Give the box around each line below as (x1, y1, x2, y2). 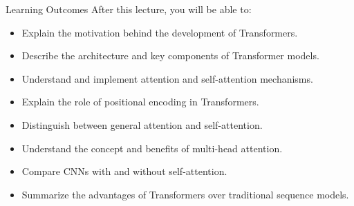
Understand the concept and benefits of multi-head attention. (21, 141, 283, 155)
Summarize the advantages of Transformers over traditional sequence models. (21, 187, 349, 201)
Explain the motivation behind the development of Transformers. (21, 25, 298, 39)
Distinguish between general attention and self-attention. (21, 117, 263, 132)
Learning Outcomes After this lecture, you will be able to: (6, 2, 252, 16)
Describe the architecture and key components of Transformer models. (21, 48, 319, 63)
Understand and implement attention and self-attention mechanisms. (21, 71, 313, 85)
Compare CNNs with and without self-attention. (21, 164, 227, 178)
